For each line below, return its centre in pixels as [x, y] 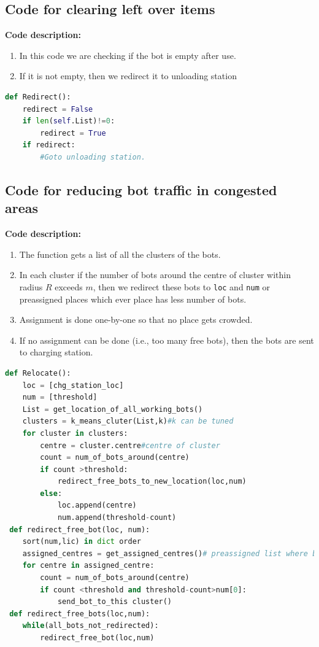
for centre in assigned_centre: [88, 566]
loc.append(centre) [97, 506]
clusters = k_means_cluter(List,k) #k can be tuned [128, 421]
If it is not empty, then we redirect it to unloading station [128, 76]
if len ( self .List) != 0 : [69, 121]
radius [31, 286]
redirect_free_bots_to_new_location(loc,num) [152, 482]
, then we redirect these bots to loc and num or [181, 286]
